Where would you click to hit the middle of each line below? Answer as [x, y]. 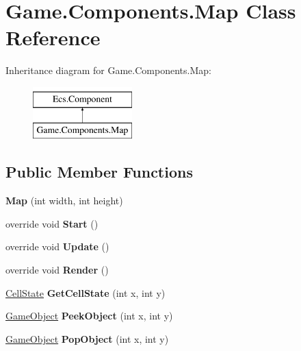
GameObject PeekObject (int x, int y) [89, 316]
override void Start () [52, 223]
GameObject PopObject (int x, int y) [87, 338]
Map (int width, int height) [64, 201]
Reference [53, 37]
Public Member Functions [99, 172]
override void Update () [57, 246]
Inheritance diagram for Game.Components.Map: [108, 70]
